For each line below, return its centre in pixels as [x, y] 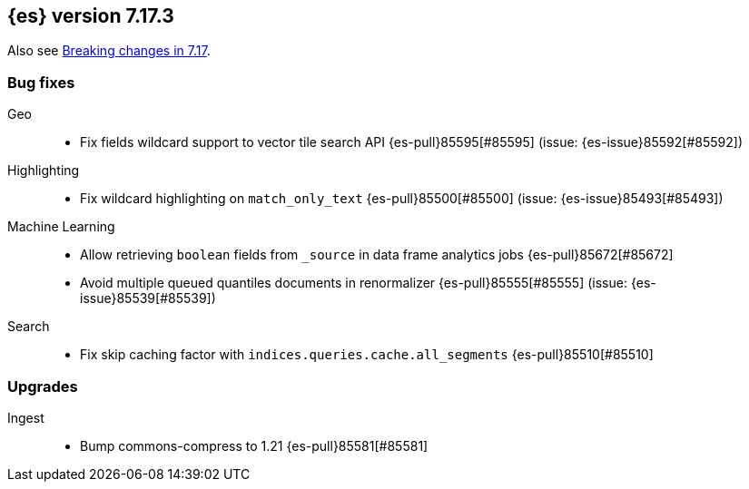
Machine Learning [61, 227]
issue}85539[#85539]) [148, 298]
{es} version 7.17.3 [91, 16]
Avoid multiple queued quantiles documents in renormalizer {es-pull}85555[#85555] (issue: [354, 283]
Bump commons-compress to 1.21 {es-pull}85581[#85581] [254, 445]
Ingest [26, 417]
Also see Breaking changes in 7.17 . [109, 51]
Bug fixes [41, 82]
